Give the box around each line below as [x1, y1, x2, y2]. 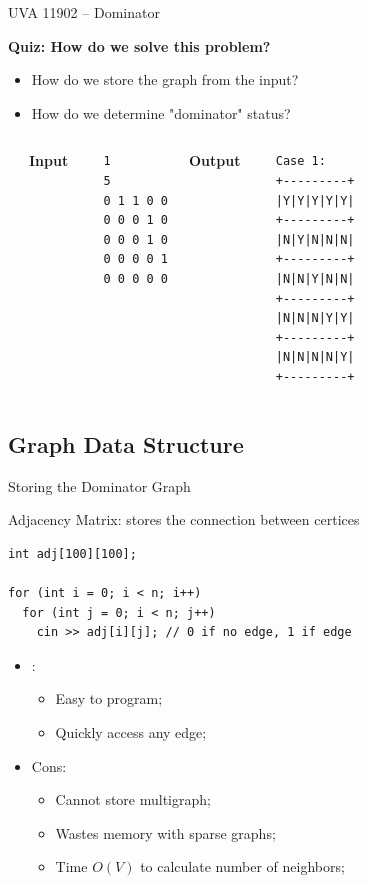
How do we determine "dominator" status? [31, 102, 291, 123]
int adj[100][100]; [8, 546, 137, 561]
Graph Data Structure [8, 428, 244, 459]
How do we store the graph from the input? [31, 69, 299, 90]
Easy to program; [55, 688, 163, 709]
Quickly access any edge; [55, 722, 207, 743]
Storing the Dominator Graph [8, 475, 191, 496]
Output [188, 150, 241, 171]
